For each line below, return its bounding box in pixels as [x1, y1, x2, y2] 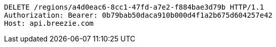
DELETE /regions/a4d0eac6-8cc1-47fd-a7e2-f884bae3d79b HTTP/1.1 [4, 3, 264, 11]
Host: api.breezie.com [4, 19, 94, 27]
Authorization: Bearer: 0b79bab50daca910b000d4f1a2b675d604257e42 [4, 11, 273, 19]
